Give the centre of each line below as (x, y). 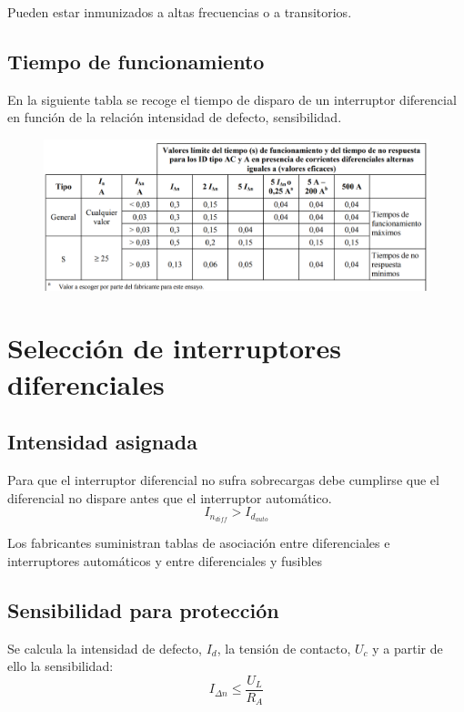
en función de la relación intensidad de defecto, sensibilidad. (175, 117)
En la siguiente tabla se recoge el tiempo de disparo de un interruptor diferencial (232, 99)
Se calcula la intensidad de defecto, (105, 648)
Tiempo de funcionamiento (136, 61)
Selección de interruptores (174, 348)
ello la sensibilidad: (61, 666)
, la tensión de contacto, (284, 648)
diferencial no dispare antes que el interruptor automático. (170, 497)
